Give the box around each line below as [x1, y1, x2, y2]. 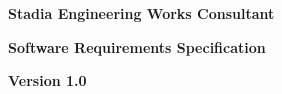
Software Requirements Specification [8, 36, 266, 57]
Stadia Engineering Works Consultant [8, 3, 275, 23]
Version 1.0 [8, 70, 87, 91]
